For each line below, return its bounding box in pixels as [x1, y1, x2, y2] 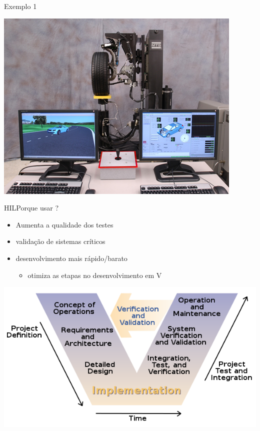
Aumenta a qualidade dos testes [15, 219, 113, 229]
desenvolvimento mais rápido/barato [15, 252, 127, 263]
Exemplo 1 [4, 1, 37, 11]
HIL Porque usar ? [4, 202, 59, 213]
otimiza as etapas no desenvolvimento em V [27, 269, 162, 280]
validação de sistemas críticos [15, 236, 105, 246]
